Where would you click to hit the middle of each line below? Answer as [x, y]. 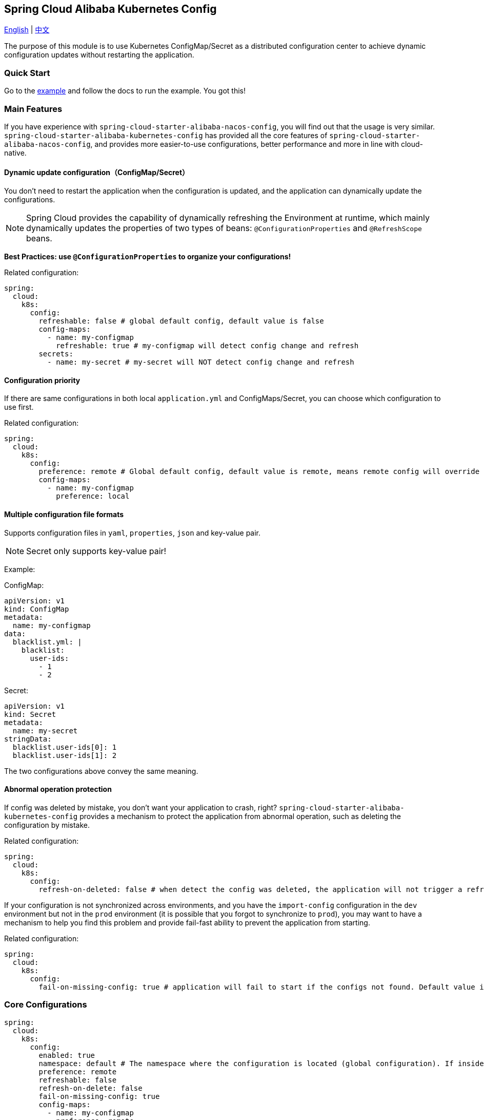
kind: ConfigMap [37, 609]
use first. [19, 407]
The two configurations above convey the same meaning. [101, 771]
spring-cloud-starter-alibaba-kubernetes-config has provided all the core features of [166, 135]
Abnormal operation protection [58, 789]
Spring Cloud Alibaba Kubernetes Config [110, 9]
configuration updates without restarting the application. [99, 55]
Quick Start [27, 73]
